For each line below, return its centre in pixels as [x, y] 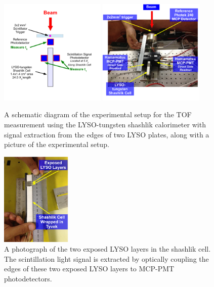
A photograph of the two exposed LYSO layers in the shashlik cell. [108, 249]
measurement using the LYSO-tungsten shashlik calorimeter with [105, 124]
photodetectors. [28, 279]
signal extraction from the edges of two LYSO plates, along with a [107, 134]
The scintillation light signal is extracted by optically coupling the [106, 258]
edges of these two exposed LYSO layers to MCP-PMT [89, 269]
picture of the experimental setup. [57, 144]
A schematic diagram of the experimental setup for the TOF [98, 114]
